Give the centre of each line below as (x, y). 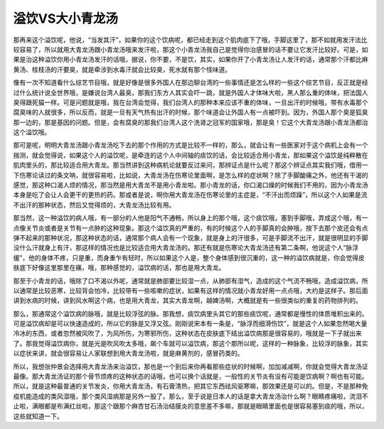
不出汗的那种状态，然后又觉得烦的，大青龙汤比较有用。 (94, 205)
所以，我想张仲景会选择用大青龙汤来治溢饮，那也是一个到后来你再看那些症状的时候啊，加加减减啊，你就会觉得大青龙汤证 (191, 366)
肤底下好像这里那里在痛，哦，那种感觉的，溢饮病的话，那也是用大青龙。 (119, 268)
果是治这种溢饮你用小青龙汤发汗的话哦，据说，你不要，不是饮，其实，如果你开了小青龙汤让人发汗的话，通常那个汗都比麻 (191, 60)
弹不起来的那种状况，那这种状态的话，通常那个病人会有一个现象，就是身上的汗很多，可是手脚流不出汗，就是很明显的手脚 (191, 237)
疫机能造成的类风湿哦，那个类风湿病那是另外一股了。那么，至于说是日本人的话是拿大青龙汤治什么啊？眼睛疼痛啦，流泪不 (191, 396)
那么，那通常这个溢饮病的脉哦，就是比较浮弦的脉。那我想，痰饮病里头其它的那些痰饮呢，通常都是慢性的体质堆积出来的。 (191, 313)
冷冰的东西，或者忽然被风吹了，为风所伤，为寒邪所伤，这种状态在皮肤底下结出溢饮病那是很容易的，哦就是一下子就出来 (187, 333)
